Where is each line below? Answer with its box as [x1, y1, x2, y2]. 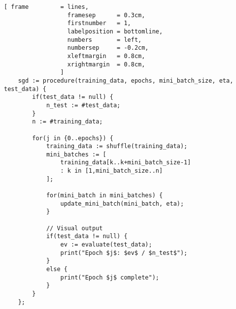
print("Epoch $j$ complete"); [60, 274, 159, 281]
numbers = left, [67, 36, 142, 43]
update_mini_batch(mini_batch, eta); [60, 200, 184, 207]
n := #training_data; [32, 118, 103, 125]
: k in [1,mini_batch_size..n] [60, 167, 163, 175]
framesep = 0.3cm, [67, 11, 145, 19]
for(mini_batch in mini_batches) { [46, 192, 163, 199]
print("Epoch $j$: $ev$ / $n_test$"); [60, 249, 188, 256]
